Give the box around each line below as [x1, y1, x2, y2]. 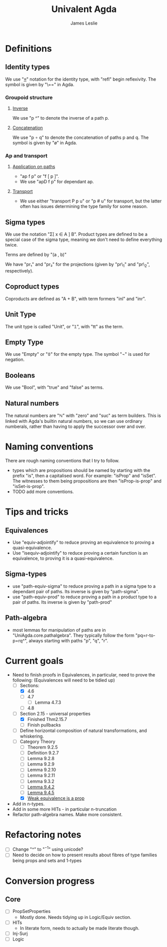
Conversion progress [5, 875, 95, 886]
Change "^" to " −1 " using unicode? [12, 845, 83, 852]
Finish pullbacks [27, 722, 61, 728]
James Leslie [70, 20, 98, 26]
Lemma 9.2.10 [27, 767, 56, 773]
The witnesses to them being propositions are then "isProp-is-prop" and [12, 478, 161, 484]
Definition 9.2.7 [27, 750, 59, 756]
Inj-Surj [12, 930, 28, 936]
